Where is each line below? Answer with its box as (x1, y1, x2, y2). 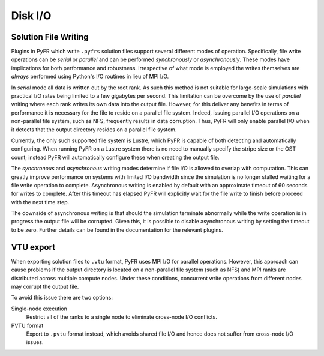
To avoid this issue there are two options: (11, 294, 113, 301)
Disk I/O (11, 9, 52, 22)
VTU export (11, 242, 56, 252)
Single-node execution (11, 305, 67, 312)
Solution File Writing (11, 32, 89, 42)
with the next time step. (11, 198, 70, 205)
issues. (26, 339, 44, 346)
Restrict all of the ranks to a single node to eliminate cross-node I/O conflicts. (26, 313, 217, 321)
